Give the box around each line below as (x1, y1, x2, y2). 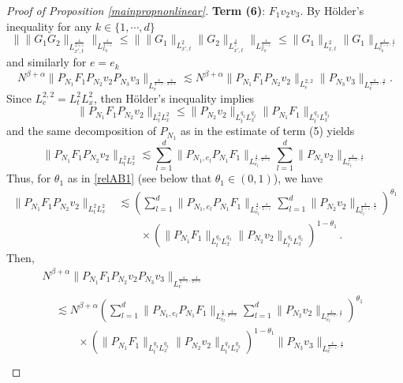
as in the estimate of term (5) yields (180, 122, 355, 139)
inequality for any (6, 17, 92, 34)
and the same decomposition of (6, 122, 156, 139)
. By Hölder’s (300, 2, 364, 18)
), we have (273, 170, 323, 186)
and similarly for (6, 54, 87, 70)
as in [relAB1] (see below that (67, 170, 212, 186)
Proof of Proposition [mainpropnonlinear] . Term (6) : (6, 2, 266, 18)
